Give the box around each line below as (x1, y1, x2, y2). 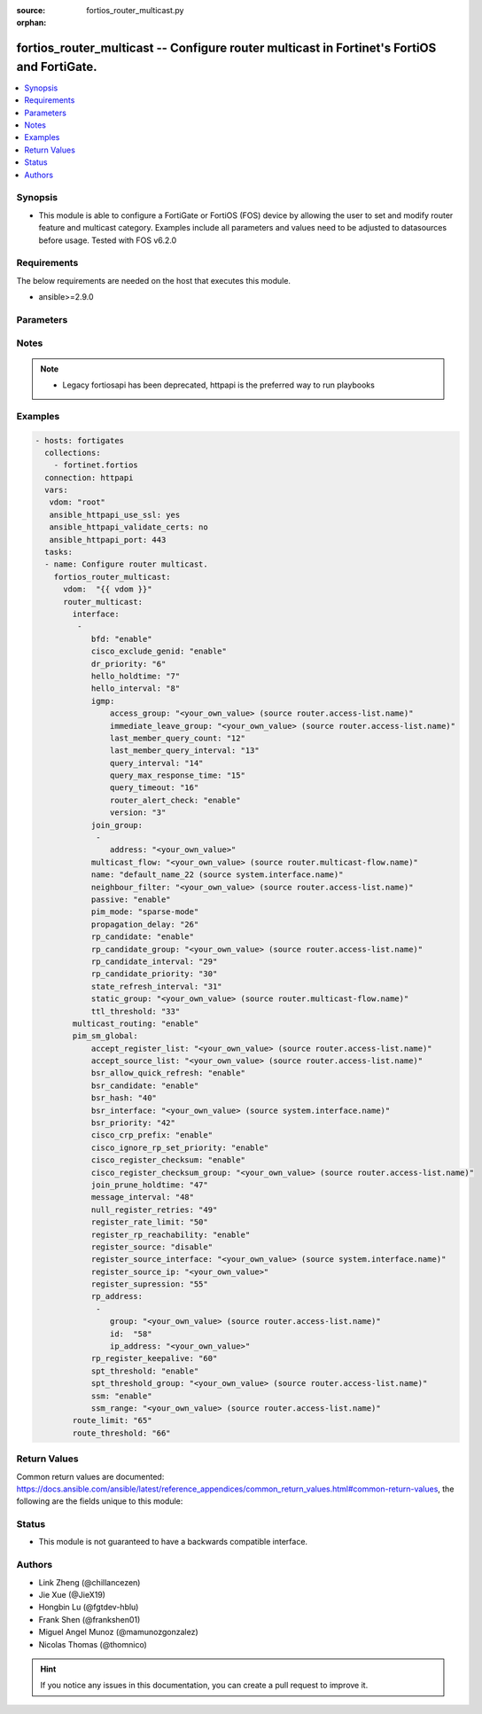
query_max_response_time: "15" (109, 771, 245, 780)
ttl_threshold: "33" (90, 1006, 181, 1016)
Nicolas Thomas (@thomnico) (38, 1639, 148, 1649)
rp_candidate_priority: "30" (90, 969, 218, 979)
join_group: (90, 820, 144, 830)
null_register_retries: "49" (90, 1204, 218, 1215)
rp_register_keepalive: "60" (90, 1353, 218, 1364)
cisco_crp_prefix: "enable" (90, 1131, 213, 1140)
